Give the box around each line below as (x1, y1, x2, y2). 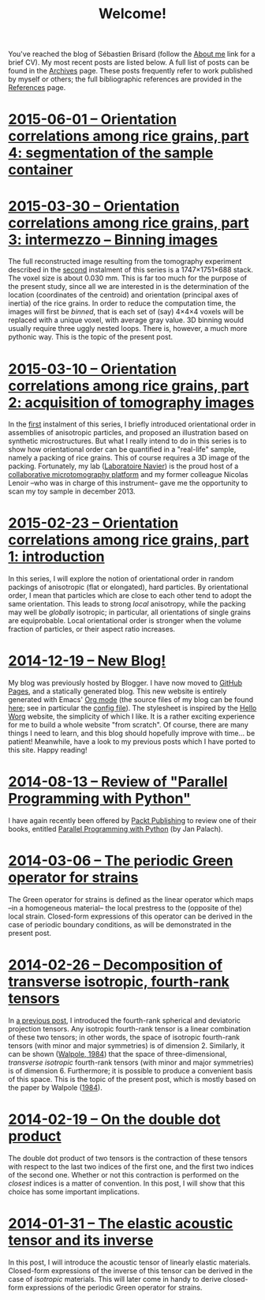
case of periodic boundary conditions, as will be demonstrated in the (8, 920, 232, 929)
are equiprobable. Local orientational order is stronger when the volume (8, 616, 242, 626)
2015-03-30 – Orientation (8, 197, 180, 215)
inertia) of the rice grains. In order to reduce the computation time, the (8, 299, 237, 308)
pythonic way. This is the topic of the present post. (8, 333, 174, 342)
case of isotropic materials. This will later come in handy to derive (8, 1274, 222, 1283)
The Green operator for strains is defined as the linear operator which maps (8, 895, 254, 904)
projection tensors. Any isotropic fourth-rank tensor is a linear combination (8, 1024, 251, 1033)
